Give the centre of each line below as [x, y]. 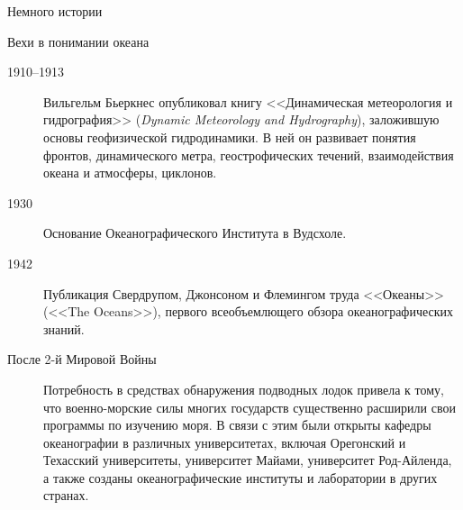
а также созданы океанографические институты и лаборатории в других [241, 477]
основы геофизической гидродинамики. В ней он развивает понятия [230, 137]
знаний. [64, 328]
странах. [66, 495]
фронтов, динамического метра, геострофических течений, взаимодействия [249, 155]
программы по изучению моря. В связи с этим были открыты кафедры [237, 425]
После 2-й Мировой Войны [82, 359]
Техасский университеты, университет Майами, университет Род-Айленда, [248, 460]
